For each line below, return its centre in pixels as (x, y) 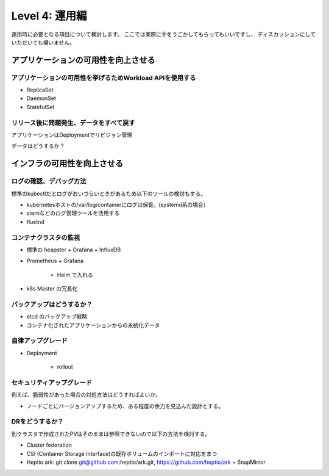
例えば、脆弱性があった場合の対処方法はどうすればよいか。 (86, 395)
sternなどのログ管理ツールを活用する (73, 213)
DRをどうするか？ (37, 422)
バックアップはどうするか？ (52, 304)
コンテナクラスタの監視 (46, 237)
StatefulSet (41, 107)
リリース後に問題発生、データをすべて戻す (73, 123)
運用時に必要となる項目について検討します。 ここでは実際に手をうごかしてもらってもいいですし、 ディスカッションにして (164, 34)
